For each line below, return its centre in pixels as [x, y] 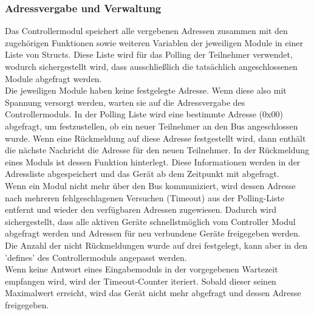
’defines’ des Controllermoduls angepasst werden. [96, 257]
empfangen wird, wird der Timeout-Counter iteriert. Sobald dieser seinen [141, 281]
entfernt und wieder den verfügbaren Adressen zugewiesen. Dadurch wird [141, 209]
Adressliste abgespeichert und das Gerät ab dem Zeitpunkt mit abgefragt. [142, 174]
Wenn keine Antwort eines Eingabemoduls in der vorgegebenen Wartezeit [142, 269]
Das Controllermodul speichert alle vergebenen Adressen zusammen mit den [146, 31]
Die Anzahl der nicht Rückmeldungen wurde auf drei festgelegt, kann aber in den [156, 245]
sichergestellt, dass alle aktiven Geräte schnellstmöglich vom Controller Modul [150, 221]
